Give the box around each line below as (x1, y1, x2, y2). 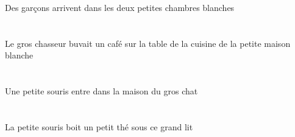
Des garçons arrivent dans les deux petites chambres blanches (5, 1, 235, 13)
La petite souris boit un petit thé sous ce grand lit (5, 120, 193, 133)
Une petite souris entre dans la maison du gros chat (5, 85, 198, 97)
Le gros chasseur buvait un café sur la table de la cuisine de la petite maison (5, 37, 291, 49)
